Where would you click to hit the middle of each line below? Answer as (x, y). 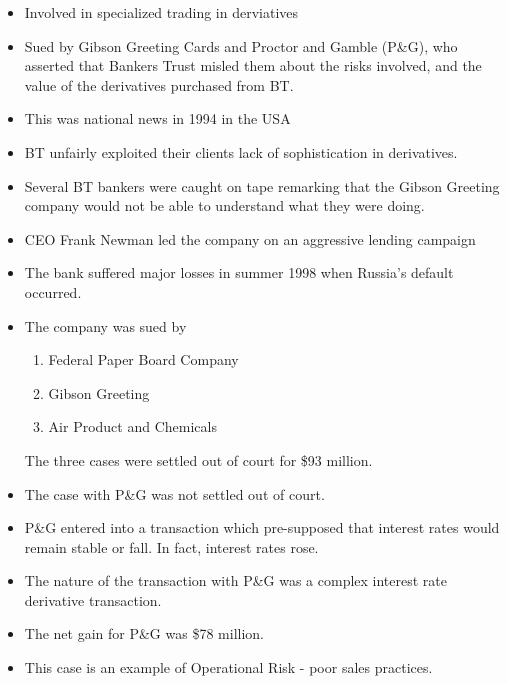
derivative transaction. (93, 599)
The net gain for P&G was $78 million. (144, 633)
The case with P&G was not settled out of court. (174, 493)
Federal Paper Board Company (143, 359)
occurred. (53, 291)
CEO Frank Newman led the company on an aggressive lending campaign (250, 238)
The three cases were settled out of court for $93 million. (198, 459)
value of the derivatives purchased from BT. (159, 84)
